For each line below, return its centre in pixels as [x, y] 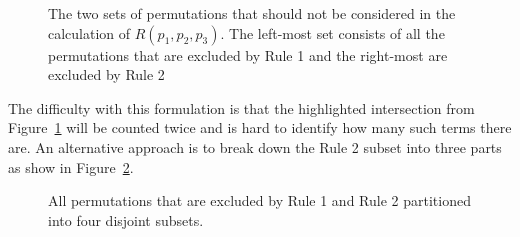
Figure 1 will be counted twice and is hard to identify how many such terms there [260, 127]
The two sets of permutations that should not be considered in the [252, 13]
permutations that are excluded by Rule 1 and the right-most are [248, 54]
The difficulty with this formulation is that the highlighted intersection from [241, 107]
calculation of [89, 32]
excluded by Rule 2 [106, 74]
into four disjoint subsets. [126, 219]
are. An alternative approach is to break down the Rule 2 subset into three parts [255, 146]
